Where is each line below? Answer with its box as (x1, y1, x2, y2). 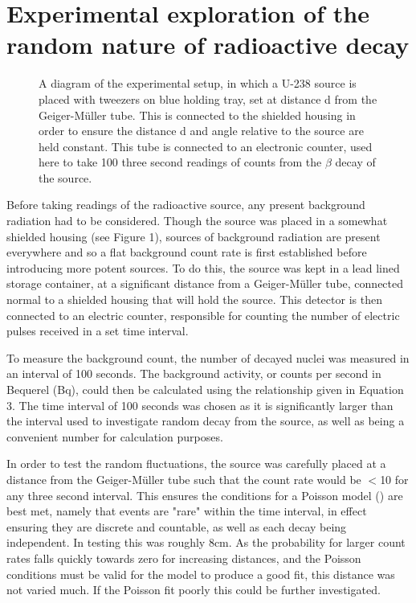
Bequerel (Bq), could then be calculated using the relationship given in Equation (6, 381, 404, 397)
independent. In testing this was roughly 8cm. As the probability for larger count (6, 534, 406, 551)
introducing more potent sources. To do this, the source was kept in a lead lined (6, 259, 400, 276)
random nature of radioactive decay (6, 28, 410, 61)
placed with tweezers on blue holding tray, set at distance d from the (39, 90, 377, 107)
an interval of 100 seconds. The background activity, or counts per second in (6, 365, 381, 382)
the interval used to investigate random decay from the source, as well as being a (6, 412, 405, 429)
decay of (335, 154, 376, 170)
